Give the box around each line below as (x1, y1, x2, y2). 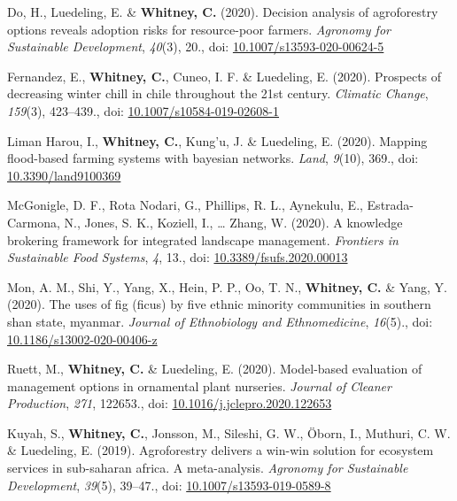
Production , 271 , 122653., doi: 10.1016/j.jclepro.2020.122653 (7, 394, 332, 412)
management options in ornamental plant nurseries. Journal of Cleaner (7, 376, 391, 395)
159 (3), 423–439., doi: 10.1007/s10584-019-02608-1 (7, 101, 279, 119)
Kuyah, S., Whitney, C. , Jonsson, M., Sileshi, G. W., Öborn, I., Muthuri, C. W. (7, 423, 451, 442)
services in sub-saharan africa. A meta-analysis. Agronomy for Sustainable (7, 459, 408, 477)
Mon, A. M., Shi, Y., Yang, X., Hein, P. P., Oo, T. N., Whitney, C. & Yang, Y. (7, 277, 447, 296)
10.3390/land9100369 (7, 166, 121, 184)
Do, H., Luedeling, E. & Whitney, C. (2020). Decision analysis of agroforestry (7, 3, 438, 20)
